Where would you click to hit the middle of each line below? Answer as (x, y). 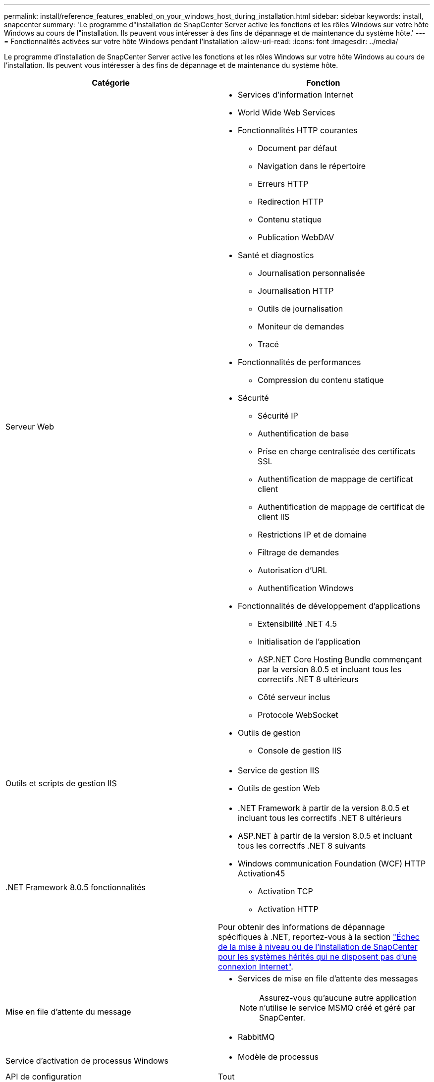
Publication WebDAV (296, 237)
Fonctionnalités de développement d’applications (329, 606)
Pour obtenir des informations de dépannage (301, 927)
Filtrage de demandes (298, 552)
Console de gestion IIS (300, 751)
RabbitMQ (256, 1037)
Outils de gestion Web (279, 788)
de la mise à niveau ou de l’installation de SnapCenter (318, 947)
